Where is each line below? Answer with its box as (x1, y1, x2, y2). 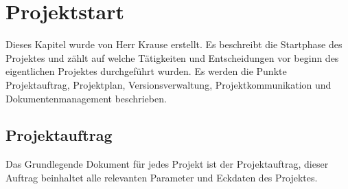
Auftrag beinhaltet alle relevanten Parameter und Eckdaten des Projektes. (5, 170, 318, 184)
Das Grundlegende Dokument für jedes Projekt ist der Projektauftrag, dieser (5, 157, 329, 171)
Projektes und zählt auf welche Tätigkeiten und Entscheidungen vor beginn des (5, 50, 339, 65)
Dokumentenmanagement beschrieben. (5, 91, 167, 105)
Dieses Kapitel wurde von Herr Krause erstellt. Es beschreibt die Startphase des (5, 37, 343, 52)
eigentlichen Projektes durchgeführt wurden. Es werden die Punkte (5, 64, 287, 78)
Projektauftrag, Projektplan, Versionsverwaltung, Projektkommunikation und (5, 77, 332, 91)
